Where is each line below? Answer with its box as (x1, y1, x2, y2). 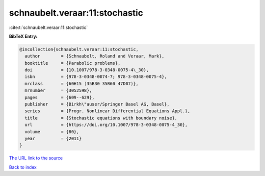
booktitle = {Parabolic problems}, (25, 60, 121, 66)
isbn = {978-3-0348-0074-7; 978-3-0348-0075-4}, (25, 74, 167, 79)
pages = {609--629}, (25, 95, 95, 100)
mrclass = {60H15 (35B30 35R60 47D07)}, (25, 81, 139, 86)
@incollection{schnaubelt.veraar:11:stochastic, (19, 47, 139, 52)
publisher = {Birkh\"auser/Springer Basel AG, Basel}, (25, 101, 170, 107)
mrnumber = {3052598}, (25, 88, 92, 93)
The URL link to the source (9, 155, 63, 161)
